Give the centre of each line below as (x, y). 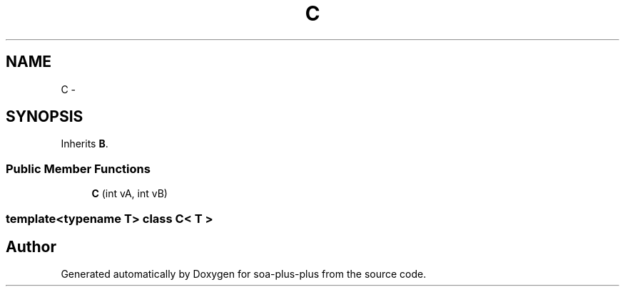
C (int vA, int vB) (129, 194)
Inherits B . (85, 144)
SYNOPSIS (45, 117)
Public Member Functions (78, 168)
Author (31, 246)
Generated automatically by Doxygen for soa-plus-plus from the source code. (244, 274)
